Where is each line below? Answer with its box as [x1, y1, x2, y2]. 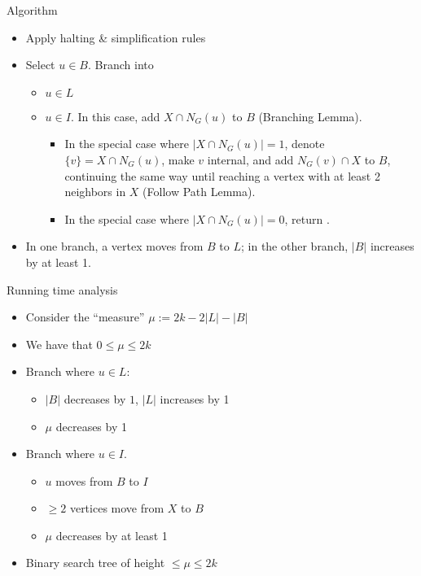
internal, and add [207, 151, 294, 168]
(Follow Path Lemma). [143, 183, 256, 200]
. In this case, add [70, 107, 160, 124]
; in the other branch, [241, 238, 349, 255]
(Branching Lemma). [258, 107, 362, 124]
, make [161, 151, 195, 168]
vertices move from [69, 500, 164, 517]
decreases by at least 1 [55, 526, 168, 543]
